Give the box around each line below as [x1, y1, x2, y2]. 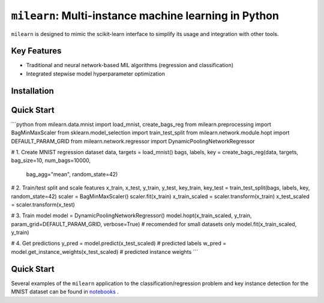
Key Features [11, 46, 62, 56]
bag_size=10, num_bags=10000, [11, 157, 91, 164]
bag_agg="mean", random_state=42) [26, 170, 118, 178]
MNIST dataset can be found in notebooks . [11, 288, 119, 295]
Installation [11, 86, 54, 96]
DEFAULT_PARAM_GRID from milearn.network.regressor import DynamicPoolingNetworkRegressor [11, 137, 255, 145]
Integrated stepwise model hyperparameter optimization [26, 70, 165, 77]
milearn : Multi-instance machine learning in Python [11, 9, 279, 22]
